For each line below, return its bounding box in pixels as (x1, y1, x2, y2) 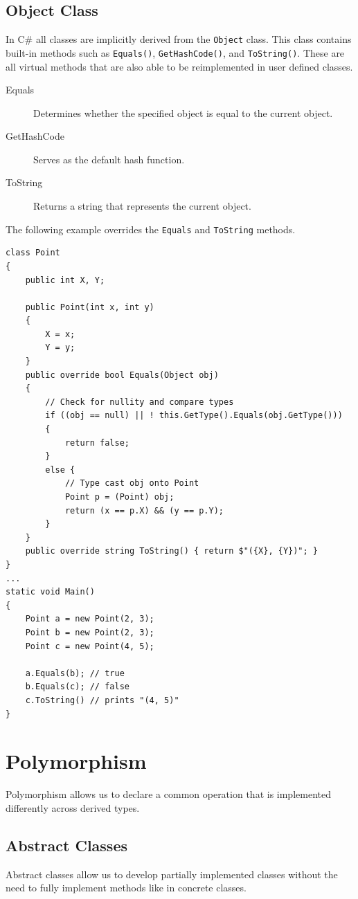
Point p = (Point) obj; (64, 492, 174, 502)
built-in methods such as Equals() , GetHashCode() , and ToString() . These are (6, 45, 345, 60)
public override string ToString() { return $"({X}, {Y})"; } (25, 546, 319, 556)
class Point (6, 248, 60, 258)
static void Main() (6, 587, 95, 597)
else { (45, 464, 75, 475)
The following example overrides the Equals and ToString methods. (6, 221, 296, 236)
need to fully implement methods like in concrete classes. (6, 880, 247, 895)
